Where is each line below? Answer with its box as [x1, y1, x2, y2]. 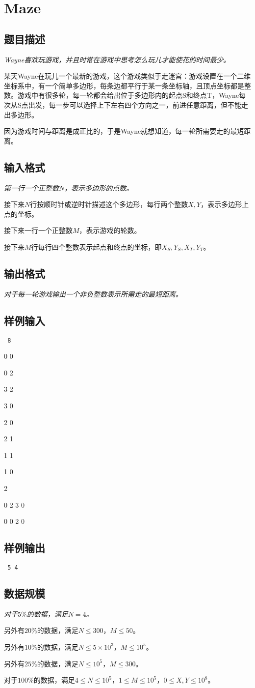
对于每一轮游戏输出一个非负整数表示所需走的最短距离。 [4, 288, 182, 299]
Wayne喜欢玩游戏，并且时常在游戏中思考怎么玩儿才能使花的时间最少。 [4, 54, 230, 64]
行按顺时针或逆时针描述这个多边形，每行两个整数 [30, 199, 188, 209]
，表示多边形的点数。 [64, 182, 133, 193]
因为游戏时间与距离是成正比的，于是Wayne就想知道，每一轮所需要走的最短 [4, 126, 244, 136]
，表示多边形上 [201, 199, 249, 209]
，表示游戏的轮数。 [79, 225, 141, 235]
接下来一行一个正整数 [4, 225, 73, 235]
